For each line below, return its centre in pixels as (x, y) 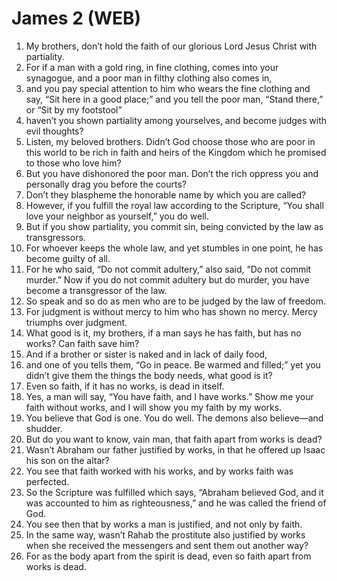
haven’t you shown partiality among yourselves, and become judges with (176, 120)
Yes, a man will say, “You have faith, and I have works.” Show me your (169, 396)
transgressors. (55, 237)
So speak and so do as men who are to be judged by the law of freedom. (175, 301)
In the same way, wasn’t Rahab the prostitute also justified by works (165, 534)
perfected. (47, 481)
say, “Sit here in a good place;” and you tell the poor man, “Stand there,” (174, 99)
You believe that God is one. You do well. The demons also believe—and (174, 418)
